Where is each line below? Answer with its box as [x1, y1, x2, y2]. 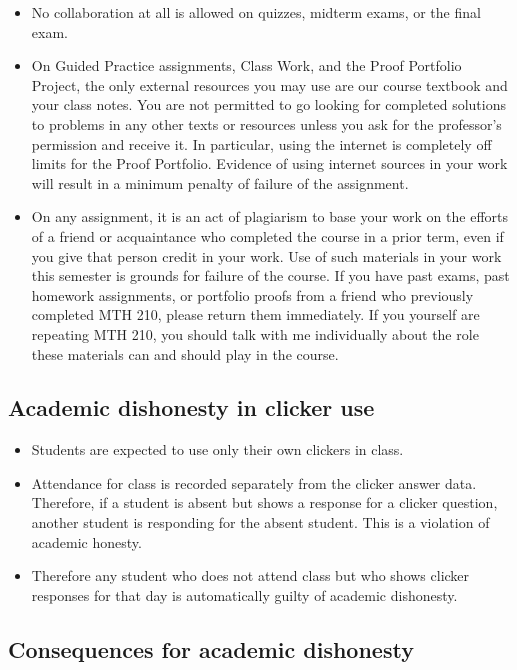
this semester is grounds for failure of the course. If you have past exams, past [31, 265, 510, 286]
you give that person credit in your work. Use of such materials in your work [31, 245, 502, 266]
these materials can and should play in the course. [31, 343, 339, 364]
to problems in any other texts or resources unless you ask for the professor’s [31, 113, 502, 134]
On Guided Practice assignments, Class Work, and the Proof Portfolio [31, 55, 462, 76]
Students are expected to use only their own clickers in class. [31, 439, 404, 460]
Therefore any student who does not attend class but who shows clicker [31, 565, 470, 586]
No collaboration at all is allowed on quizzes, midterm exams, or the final [31, 2, 481, 22]
